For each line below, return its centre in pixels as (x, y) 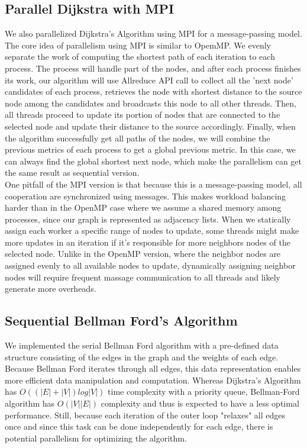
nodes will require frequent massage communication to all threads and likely (143, 277)
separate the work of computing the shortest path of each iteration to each (140, 57)
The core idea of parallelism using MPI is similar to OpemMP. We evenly (138, 45)
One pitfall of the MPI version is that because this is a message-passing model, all (153, 184)
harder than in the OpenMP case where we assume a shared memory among (143, 207)
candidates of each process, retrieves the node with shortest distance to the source (153, 91)
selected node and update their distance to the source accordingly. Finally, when (150, 126)
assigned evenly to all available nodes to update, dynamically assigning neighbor (150, 265)
